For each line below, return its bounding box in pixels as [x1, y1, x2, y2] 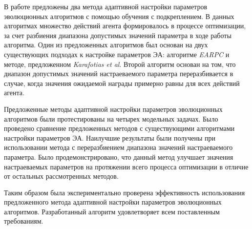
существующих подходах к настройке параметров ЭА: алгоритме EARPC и [4, 49, 230, 59]
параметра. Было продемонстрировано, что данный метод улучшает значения [4, 151, 233, 162]
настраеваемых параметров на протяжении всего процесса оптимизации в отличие [4, 161, 249, 171]
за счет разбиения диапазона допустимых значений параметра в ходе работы [4, 30, 231, 40]
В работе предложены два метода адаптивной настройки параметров [4, 1, 207, 11]
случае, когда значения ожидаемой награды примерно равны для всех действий [4, 78, 240, 88]
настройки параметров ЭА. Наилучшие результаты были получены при [4, 132, 216, 143]
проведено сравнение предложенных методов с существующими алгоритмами [4, 123, 235, 133]
